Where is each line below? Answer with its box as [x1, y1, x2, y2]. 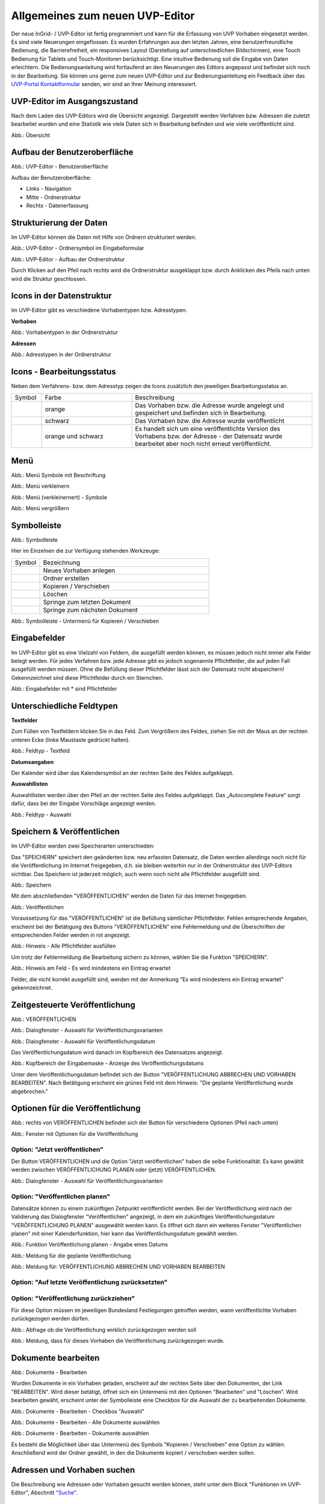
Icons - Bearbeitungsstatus [11, 366, 116, 377]
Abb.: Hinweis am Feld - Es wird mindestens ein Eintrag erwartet [11, 964, 171, 972]
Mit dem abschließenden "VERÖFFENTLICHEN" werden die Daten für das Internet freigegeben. [11, 892, 248, 899]
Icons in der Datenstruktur [11, 291, 112, 301]
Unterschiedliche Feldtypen [11, 701, 118, 711]
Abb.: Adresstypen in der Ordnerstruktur [11, 351, 111, 358]
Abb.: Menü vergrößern [11, 504, 69, 511]
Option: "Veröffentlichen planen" [11, 1192, 111, 1200]
